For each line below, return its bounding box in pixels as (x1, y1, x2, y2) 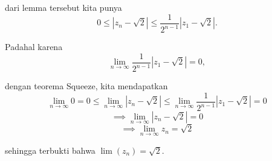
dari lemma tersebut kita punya (5, 1, 122, 13)
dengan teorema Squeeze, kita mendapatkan (5, 80, 168, 92)
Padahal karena (5, 40, 63, 52)
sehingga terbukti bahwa (5, 144, 96, 156)
